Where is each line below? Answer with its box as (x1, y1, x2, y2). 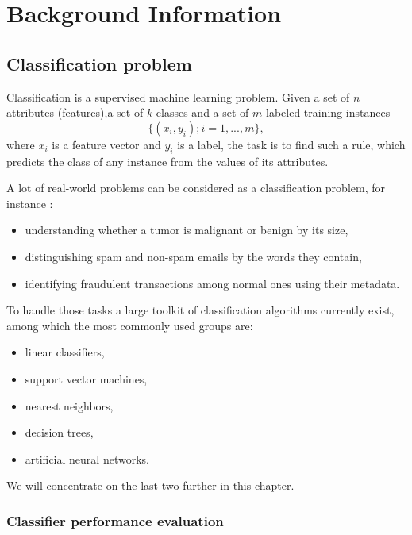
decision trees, (25, 424, 94, 441)
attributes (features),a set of (6, 104, 144, 121)
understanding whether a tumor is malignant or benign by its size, (25, 221, 348, 238)
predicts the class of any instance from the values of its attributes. (6, 152, 329, 169)
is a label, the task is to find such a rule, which (177, 136, 406, 152)
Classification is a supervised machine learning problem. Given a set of (6, 88, 350, 105)
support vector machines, (25, 370, 148, 387)
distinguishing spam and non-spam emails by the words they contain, (25, 248, 362, 264)
